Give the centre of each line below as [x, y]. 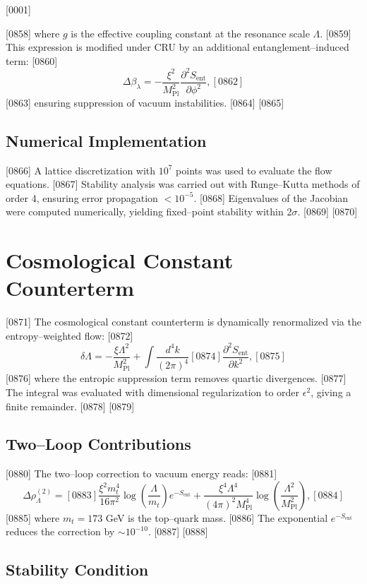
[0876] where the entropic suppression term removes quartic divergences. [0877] [176, 378]
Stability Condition [77, 570]
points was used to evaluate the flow [254, 170]
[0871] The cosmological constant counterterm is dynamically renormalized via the [183, 322]
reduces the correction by [60, 531]
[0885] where [33, 517]
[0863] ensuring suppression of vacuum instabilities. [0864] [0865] [145, 102]
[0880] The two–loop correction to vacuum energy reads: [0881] [142, 473]
